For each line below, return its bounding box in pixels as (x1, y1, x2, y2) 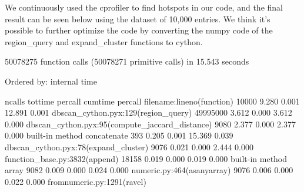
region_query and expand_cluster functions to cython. (5, 35, 203, 48)
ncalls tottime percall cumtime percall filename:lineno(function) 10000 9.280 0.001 (5, 95, 300, 107)
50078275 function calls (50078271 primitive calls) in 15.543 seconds (5, 55, 249, 68)
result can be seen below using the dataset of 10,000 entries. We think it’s (5, 12, 270, 25)
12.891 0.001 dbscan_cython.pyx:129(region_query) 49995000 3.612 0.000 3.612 (5, 106, 292, 119)
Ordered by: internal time (5, 75, 97, 87)
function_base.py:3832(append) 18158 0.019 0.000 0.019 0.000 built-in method (5, 152, 288, 164)
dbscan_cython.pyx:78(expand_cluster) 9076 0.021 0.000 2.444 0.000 (5, 140, 253, 153)
